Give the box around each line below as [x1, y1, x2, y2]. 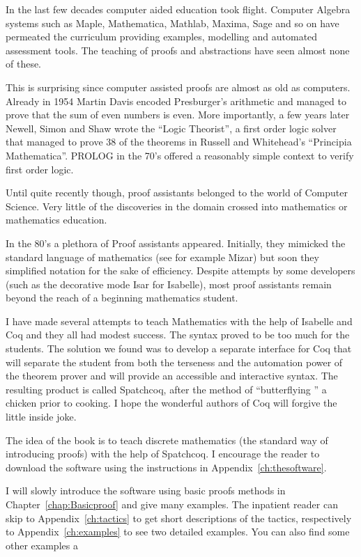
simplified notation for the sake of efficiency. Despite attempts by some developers [6, 263, 355, 278]
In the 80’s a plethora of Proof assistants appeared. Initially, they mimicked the [6, 235, 346, 250]
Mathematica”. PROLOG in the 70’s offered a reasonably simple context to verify [6, 148, 354, 162]
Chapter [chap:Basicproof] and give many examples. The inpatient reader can [6, 497, 338, 511]
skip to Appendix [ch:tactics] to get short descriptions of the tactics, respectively [6, 510, 352, 525]
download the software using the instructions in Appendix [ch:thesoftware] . [6, 460, 327, 474]
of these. [6, 56, 42, 71]
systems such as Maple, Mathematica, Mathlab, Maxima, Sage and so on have [6, 15, 339, 30]
